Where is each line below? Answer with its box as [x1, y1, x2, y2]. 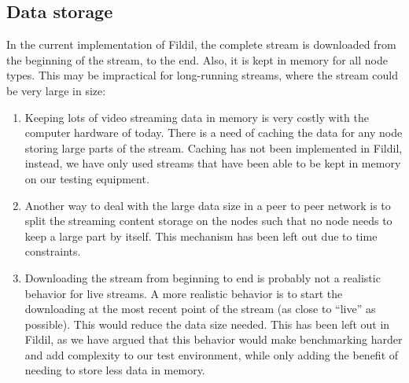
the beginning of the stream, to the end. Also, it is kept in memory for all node [6, 51, 388, 68]
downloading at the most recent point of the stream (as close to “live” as [24, 300, 376, 317]
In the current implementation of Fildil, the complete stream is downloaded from [6, 36, 396, 53]
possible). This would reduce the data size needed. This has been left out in [24, 315, 390, 332]
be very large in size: [6, 82, 106, 98]
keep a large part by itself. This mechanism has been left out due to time [24, 227, 378, 244]
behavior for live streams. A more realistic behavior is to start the [24, 285, 343, 301]
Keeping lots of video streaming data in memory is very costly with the [24, 109, 369, 125]
